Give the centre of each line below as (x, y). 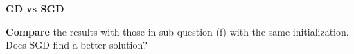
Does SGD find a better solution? (77, 45)
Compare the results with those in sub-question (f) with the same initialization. (177, 31)
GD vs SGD (35, 8)
